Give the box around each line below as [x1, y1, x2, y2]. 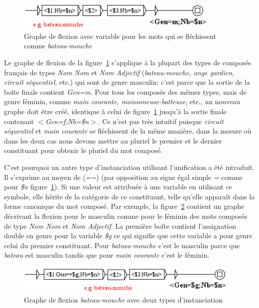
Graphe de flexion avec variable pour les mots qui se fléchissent [24, 30, 216, 41]
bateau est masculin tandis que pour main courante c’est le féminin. [4, 250, 210, 260]
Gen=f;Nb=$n [45, 116, 89, 126]
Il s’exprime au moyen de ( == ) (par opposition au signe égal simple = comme [4, 171, 243, 182]
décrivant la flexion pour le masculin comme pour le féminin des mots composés [4, 210, 248, 221]
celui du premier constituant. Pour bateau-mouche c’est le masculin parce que [4, 240, 240, 250]
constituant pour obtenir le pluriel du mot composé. [4, 145, 163, 155]
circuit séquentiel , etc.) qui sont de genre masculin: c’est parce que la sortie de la [4, 77, 250, 87]
